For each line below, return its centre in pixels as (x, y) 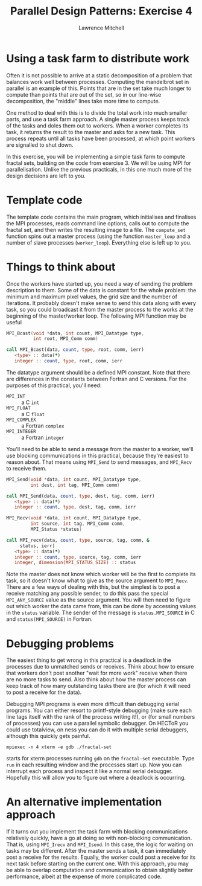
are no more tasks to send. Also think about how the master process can (96, 679)
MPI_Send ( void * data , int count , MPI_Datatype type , (74, 479)
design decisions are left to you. (46, 176)
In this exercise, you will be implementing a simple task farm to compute (96, 156)
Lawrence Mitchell (101, 28)
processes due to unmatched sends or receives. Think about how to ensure (100, 667)
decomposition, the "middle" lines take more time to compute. (83, 101)
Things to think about (61, 267)
